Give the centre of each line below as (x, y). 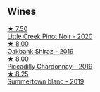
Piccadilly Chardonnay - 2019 (50, 66)
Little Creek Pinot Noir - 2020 (50, 36)
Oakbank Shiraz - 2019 (40, 51)
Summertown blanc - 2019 (46, 81)
